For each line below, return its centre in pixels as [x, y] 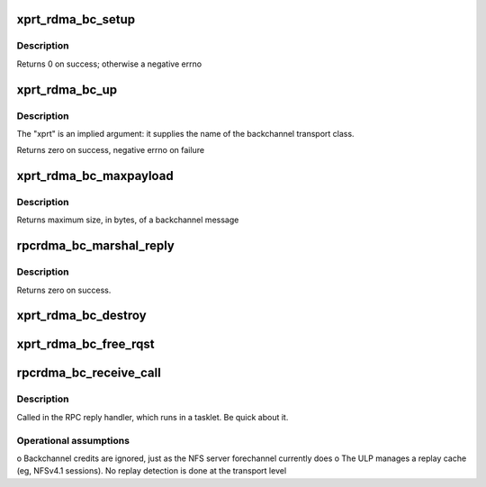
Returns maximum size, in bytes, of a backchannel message [128, 220]
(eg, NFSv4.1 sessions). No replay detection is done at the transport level [152, 471]
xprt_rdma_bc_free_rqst [85, 344]
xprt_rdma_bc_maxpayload [95, 176]
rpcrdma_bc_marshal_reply [95, 246]
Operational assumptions [73, 440]
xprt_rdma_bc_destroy [82, 316]
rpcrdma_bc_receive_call [89, 373]
